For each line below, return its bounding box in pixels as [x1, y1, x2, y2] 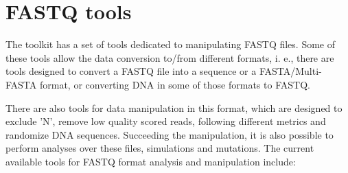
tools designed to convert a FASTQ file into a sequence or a [5, 64, 257, 78]
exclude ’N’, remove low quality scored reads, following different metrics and [5, 114, 326, 128]
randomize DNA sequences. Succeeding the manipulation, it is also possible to [5, 127, 334, 141]
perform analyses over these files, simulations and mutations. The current [5, 141, 314, 155]
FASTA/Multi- [259, 64, 322, 78]
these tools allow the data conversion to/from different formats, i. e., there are [5, 50, 334, 65]
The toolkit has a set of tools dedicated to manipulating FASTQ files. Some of [5, 37, 336, 51]
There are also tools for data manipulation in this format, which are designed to [5, 100, 343, 115]
